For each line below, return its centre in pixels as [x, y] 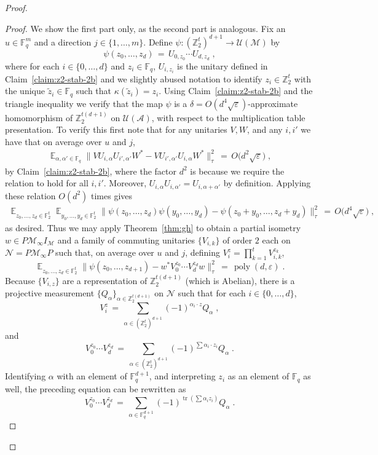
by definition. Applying [267, 183]
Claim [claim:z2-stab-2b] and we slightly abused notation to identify [134, 78]
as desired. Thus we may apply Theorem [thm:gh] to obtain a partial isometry [153, 227]
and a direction [63, 42]
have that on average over [53, 141]
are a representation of [105, 280]
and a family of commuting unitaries [126, 239]
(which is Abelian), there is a [240, 280]
